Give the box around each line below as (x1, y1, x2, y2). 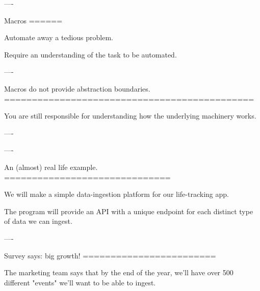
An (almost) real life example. (4, 161, 98, 172)
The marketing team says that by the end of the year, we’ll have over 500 (4, 267, 233, 278)
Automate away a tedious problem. (4, 32, 113, 43)
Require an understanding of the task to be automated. (4, 49, 177, 60)
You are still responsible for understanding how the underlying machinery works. (4, 110, 256, 121)
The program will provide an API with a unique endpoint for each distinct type (4, 206, 253, 216)
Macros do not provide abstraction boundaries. (4, 83, 150, 94)
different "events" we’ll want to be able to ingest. (4, 277, 156, 287)
